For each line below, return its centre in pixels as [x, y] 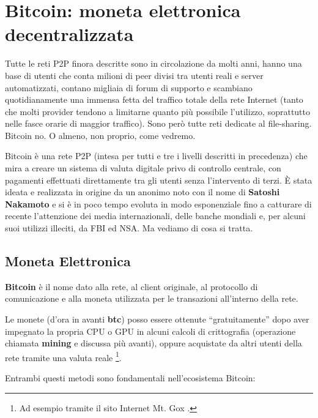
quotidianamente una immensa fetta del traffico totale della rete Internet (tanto [154, 99]
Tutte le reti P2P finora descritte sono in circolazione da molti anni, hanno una [153, 63]
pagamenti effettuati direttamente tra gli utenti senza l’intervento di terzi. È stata [159, 180]
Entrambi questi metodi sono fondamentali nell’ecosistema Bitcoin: [130, 378]
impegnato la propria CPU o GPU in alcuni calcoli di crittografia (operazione [150, 331]
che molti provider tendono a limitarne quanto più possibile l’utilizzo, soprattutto [157, 111]
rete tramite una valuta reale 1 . [63, 356]
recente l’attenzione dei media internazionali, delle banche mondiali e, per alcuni [155, 216]
